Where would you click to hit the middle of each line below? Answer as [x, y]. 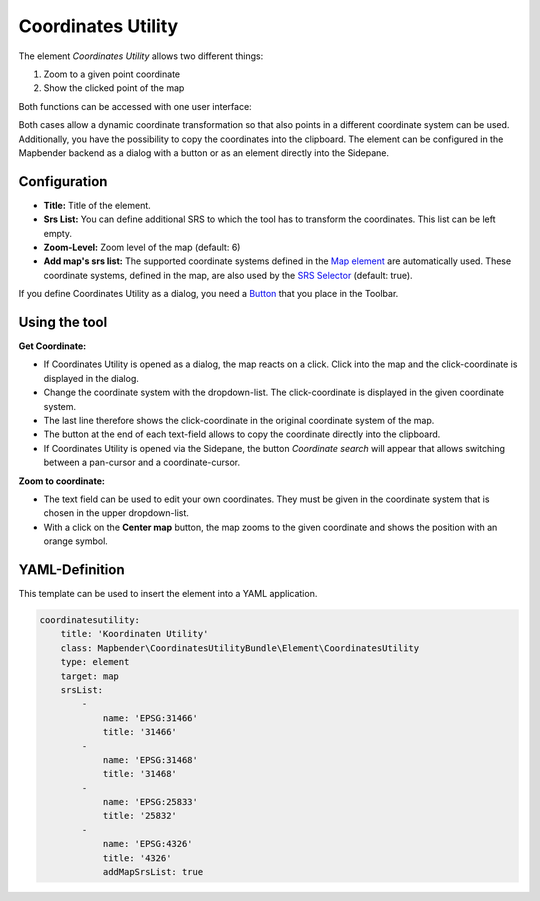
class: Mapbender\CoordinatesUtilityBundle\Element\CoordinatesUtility [240, 648]
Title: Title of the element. [97, 205]
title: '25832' [139, 816]
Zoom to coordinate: [61, 481]
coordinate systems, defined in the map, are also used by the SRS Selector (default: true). [228, 275]
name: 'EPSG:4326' [148, 844]
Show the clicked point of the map [114, 88]
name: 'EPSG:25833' [150, 802]
